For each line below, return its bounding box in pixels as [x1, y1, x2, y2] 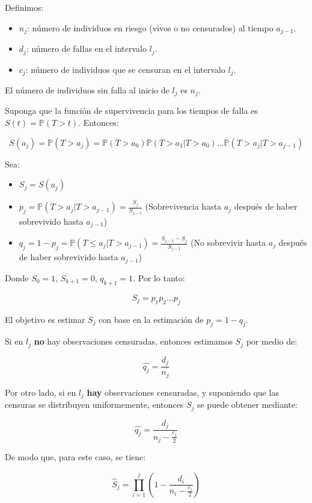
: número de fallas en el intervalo [26, 42, 147, 55]
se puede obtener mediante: [197, 398, 298, 411]
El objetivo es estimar [5, 313, 85, 325]
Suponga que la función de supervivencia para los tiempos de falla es [5, 104, 258, 117]
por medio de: [246, 335, 298, 348]
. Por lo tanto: [133, 271, 185, 284]
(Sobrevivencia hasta [145, 200, 222, 213]
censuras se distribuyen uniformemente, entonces [5, 398, 184, 411]
